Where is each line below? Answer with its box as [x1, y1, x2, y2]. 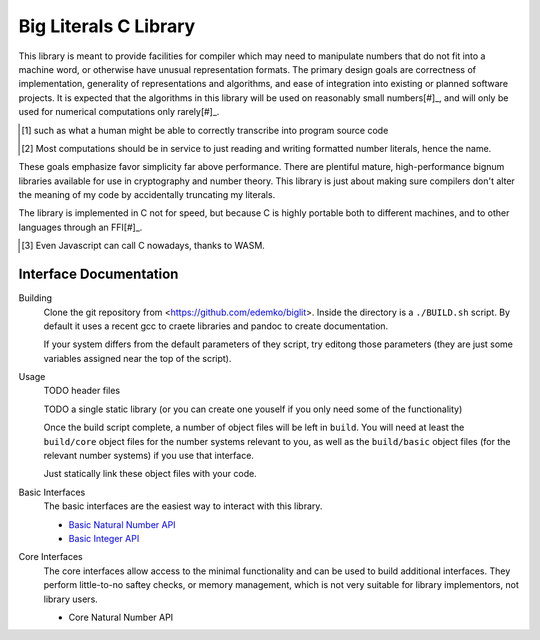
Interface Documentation [18, 266, 179, 283]
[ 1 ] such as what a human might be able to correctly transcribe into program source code [21, 124, 389, 136]
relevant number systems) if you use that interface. [43, 450, 255, 462]
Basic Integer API [68, 533, 140, 544]
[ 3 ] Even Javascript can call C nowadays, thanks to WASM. [21, 240, 265, 252]
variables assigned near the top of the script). [43, 352, 232, 364]
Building [18, 292, 53, 304]
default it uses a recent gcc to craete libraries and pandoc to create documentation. [43, 320, 389, 332]
